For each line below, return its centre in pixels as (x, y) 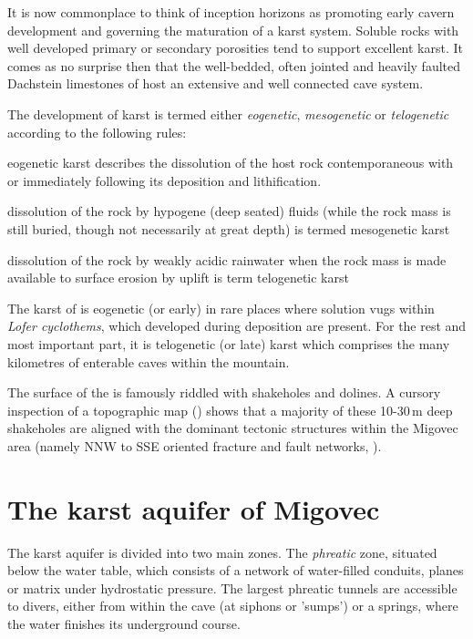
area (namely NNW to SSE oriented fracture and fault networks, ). (195, 445)
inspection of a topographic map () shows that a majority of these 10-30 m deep (230, 410)
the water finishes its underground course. (124, 623)
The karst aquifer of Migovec (194, 508)
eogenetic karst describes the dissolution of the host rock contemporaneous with (231, 163)
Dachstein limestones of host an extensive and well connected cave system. (216, 83)
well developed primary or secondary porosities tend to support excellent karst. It (235, 48)
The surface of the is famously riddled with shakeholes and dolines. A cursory (224, 392)
